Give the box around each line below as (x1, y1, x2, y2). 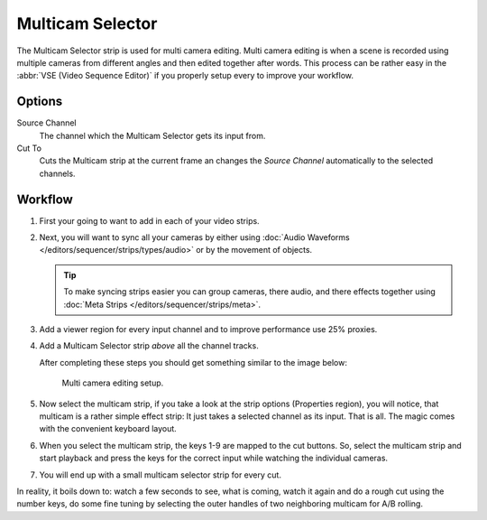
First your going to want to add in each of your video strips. (39, 215, 261, 226)
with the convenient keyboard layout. (39, 423, 178, 434)
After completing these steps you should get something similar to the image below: (39, 357, 347, 367)
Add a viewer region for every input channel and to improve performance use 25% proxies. (39, 324, 378, 335)
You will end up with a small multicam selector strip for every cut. (39, 469, 281, 480)
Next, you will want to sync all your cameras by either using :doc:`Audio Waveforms (39, 232, 351, 243)
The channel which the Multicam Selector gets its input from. (39, 130, 266, 141)
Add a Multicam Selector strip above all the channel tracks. (39, 340, 259, 351)
